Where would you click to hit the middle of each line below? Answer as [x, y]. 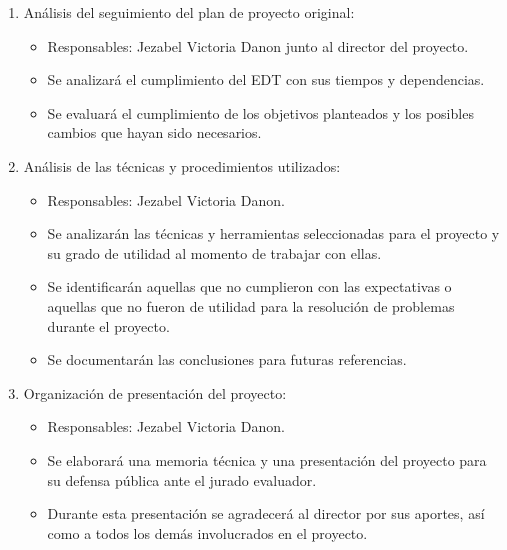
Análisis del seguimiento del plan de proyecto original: [189, 12]
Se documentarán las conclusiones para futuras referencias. [227, 359]
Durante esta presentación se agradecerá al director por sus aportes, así [266, 513]
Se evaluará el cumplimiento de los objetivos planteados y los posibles [260, 112]
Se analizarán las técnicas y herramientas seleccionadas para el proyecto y [273, 233]
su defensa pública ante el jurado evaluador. [182, 479]
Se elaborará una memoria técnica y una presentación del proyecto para [267, 459]
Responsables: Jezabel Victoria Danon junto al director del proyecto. [258, 45]
